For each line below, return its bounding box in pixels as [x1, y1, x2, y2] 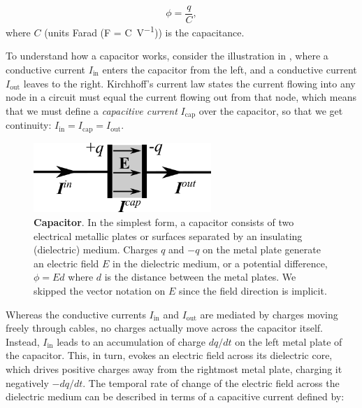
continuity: [6, 118, 52, 132]
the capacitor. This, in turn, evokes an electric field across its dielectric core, [6, 348, 333, 363]
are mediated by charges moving [200, 307, 338, 321]
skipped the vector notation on [34, 283, 166, 297]
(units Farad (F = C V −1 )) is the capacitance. [44, 23, 245, 39]
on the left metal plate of [235, 334, 342, 349]
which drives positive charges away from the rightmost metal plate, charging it [6, 361, 342, 376]
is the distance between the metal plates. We [104, 269, 296, 284]
